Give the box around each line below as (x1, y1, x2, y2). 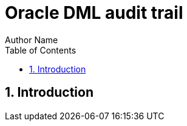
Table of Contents (5, 44, 76, 55)
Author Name (5, 34, 58, 45)
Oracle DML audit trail (5, 2, 183, 23)
